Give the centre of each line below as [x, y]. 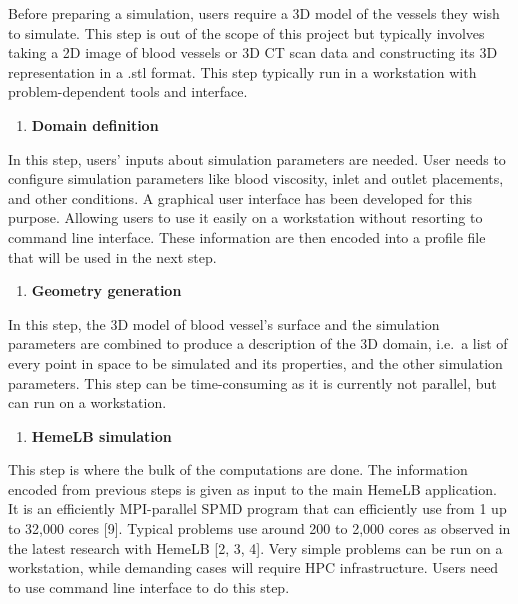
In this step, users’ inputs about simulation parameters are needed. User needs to [257, 158]
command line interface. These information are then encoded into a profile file [247, 236]
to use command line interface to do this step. [149, 586]
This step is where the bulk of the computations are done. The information [238, 469]
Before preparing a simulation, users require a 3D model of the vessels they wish [254, 13]
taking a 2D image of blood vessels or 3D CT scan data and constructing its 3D [253, 52]
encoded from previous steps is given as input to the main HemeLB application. [252, 488]
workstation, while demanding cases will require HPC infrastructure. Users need [253, 567]
